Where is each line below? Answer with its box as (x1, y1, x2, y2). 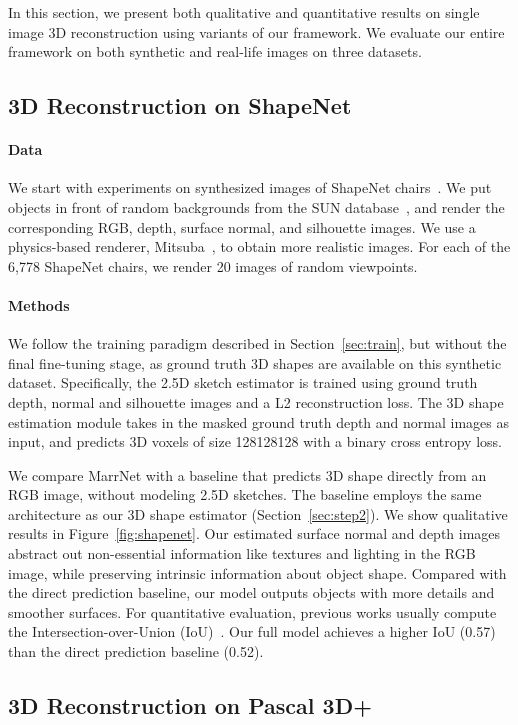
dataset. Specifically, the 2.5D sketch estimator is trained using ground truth (8, 372, 478, 393)
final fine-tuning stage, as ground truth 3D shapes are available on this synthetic (8, 352, 502, 373)
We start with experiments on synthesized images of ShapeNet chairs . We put (8, 177, 492, 198)
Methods (8, 294, 70, 315)
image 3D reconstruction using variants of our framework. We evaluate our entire (8, 21, 505, 42)
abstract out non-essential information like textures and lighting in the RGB (8, 543, 476, 564)
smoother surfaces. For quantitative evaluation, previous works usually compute (8, 601, 497, 622)
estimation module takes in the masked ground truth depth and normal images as (8, 411, 510, 432)
